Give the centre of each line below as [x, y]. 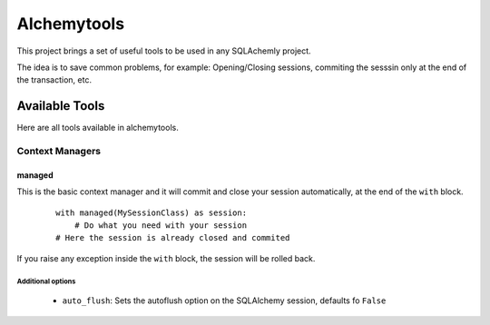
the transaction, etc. [54, 80]
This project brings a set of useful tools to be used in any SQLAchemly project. [164, 51]
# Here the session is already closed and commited [173, 238]
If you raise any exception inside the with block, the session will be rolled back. [166, 258]
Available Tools [61, 106]
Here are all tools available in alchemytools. [98, 128]
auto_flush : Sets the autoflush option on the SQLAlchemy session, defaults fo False [224, 300]
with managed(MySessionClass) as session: [152, 212]
